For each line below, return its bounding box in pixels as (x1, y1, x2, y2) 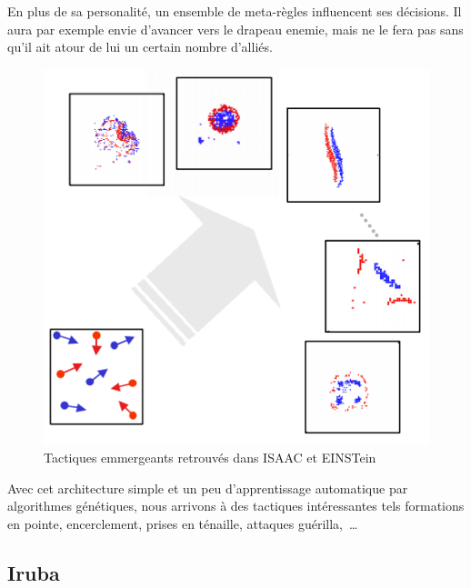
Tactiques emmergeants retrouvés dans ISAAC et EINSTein (44, 448, 376, 467)
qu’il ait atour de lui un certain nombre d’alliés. (7, 37, 273, 56)
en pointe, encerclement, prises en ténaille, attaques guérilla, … (7, 514, 358, 533)
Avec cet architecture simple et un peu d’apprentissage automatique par (7, 478, 408, 497)
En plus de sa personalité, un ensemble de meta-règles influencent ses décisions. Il (7, 2, 462, 20)
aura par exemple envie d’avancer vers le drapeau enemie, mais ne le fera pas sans (7, 19, 464, 38)
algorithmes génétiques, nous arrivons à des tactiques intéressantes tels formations (7, 496, 465, 515)
